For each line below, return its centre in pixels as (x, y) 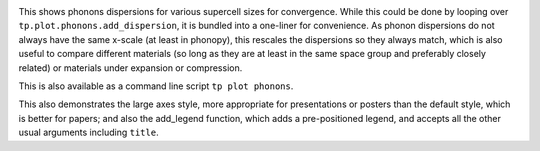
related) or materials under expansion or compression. (130, 67)
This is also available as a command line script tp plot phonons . (156, 86)
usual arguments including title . (88, 132)
